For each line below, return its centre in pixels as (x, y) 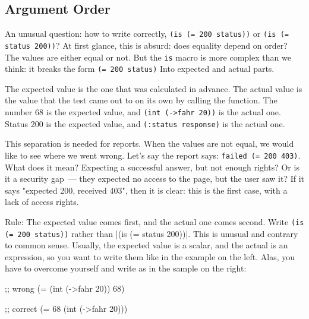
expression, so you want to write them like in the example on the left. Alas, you (150, 256)
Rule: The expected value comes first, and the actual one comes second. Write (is (154, 221)
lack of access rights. (42, 202)
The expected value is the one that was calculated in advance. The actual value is (154, 88)
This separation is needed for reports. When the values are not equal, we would (149, 143)
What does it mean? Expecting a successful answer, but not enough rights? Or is (152, 167)
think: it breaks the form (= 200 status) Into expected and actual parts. (140, 69)
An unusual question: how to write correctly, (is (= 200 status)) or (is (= (147, 34)
